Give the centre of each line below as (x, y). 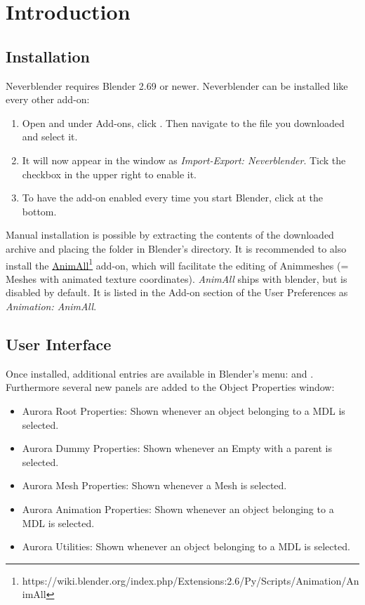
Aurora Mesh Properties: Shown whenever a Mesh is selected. (154, 485)
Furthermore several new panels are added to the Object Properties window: (170, 387)
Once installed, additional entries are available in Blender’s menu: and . (160, 373)
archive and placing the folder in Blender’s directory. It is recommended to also (176, 248)
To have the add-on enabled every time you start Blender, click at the (172, 198)
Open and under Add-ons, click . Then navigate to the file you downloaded (183, 122)
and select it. (50, 137)
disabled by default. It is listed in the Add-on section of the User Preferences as (177, 292)
